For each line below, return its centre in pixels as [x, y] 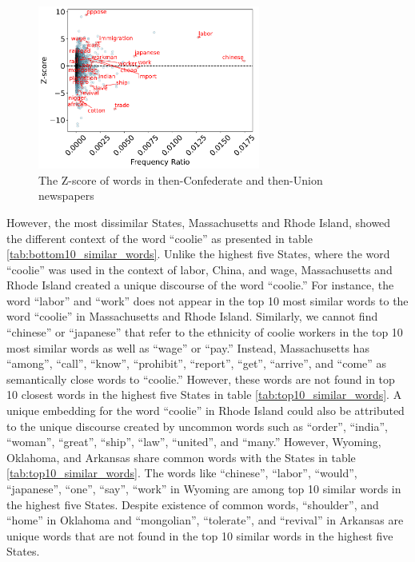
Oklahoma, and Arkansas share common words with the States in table [181, 457]
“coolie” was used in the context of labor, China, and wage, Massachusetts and [200, 269]
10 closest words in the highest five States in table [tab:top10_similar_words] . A [204, 395]
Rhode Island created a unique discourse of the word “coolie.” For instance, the [200, 285]
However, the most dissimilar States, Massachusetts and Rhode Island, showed [199, 222]
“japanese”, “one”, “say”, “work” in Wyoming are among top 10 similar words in [204, 488]
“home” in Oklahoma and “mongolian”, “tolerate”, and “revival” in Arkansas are [205, 520]
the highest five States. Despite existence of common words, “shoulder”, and [193, 504]
